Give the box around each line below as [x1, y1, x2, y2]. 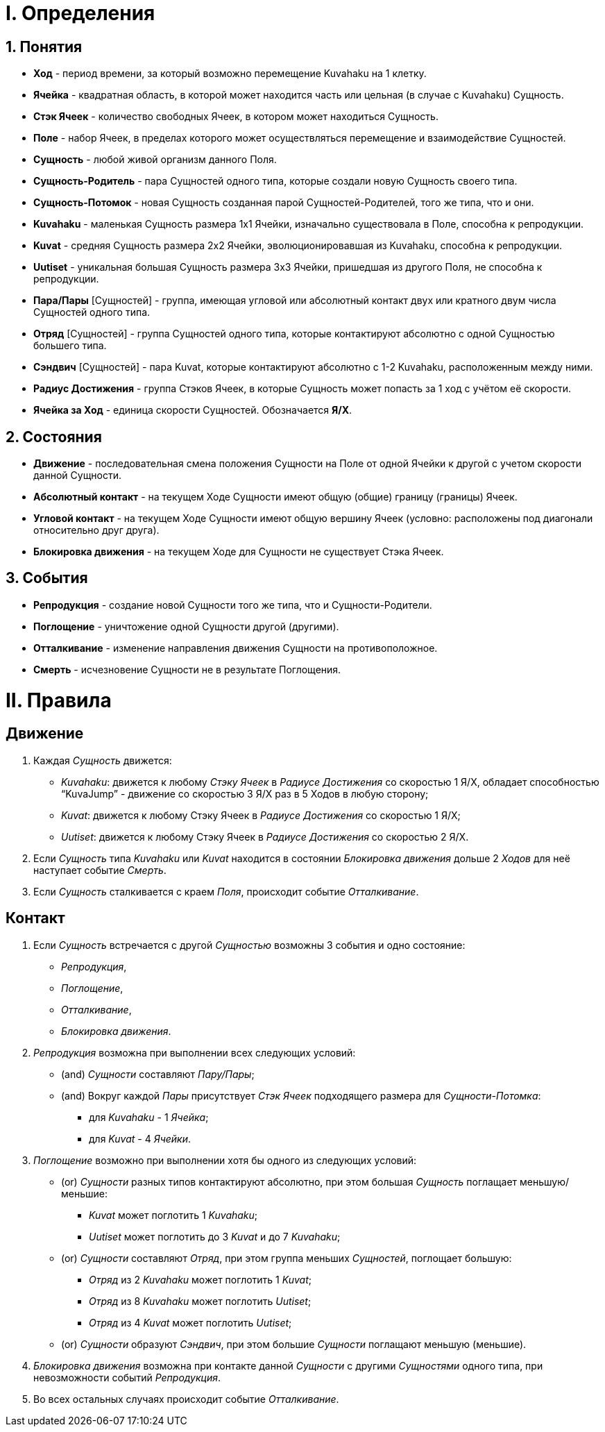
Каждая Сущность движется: [33, 754, 172, 766]
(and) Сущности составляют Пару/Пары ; [61, 1068, 255, 1080]
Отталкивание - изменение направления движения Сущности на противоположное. [33, 641, 438, 654]
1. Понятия [6, 37, 83, 56]
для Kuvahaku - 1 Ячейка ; [89, 1111, 209, 1123]
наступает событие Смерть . [33, 864, 167, 876]
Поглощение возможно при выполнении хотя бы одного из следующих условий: [33, 1154, 417, 1166]
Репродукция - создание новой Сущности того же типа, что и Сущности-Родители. [33, 598, 432, 611]
